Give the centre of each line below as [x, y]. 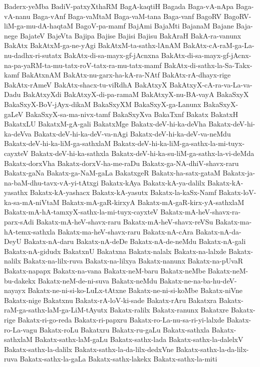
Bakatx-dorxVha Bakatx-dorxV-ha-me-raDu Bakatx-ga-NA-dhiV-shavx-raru [121, 163]
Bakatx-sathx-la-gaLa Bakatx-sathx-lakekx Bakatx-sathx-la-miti [118, 359]
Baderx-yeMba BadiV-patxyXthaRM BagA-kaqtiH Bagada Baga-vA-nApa [119, 6]
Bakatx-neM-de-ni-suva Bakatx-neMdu [97, 280]
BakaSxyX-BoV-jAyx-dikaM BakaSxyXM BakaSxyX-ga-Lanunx [103, 104]
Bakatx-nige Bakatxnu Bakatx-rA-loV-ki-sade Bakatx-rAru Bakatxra [110, 300]
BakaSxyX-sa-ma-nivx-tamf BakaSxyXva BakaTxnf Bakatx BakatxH [132, 114]
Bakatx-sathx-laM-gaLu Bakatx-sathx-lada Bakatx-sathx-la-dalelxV [139, 339]
